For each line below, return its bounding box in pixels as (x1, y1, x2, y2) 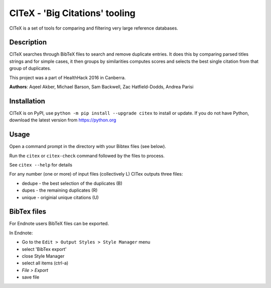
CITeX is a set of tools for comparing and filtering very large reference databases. (9, 25, 178, 31)
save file (22, 274, 40, 280)
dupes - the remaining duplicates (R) (22, 187, 98, 193)
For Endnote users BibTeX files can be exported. (9, 221, 109, 227)
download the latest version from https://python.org (9, 117, 116, 123)
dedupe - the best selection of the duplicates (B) (22, 180, 122, 186)
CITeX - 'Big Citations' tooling (9, 8, 135, 19)
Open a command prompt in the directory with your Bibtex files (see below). (9, 143, 167, 150)
